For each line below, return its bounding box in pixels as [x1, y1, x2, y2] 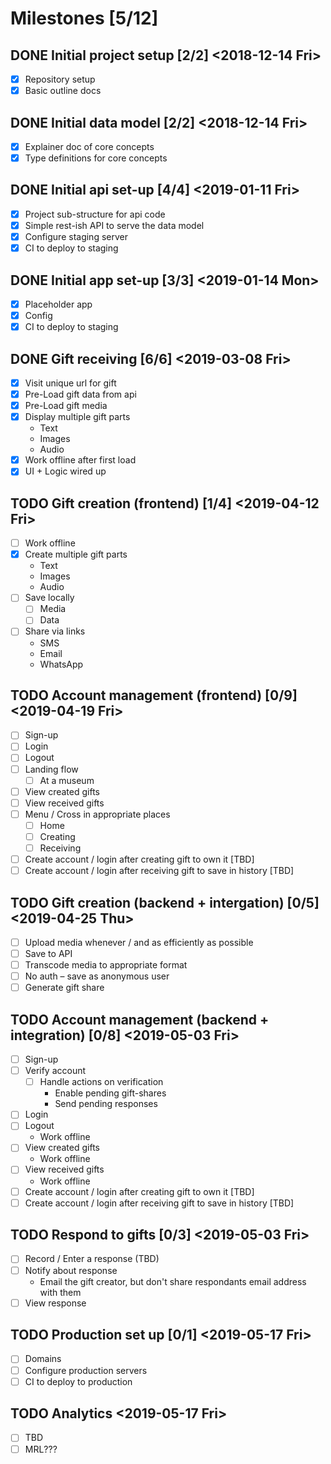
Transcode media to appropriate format [24, 959, 188, 971]
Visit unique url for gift [24, 377, 117, 389]
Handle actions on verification [39, 1076, 164, 1088]
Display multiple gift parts [24, 411, 131, 423]
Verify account [24, 1065, 87, 1077]
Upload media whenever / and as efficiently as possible [24, 936, 254, 948]
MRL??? [24, 1443, 58, 1455]
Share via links [24, 625, 86, 637]
